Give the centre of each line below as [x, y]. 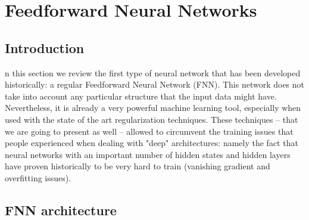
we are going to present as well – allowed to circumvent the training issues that [149, 131]
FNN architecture [61, 210]
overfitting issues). [38, 177]
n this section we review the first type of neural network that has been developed [153, 72]
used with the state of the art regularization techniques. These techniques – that [152, 119]
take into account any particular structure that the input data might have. [141, 96]
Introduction [45, 47]
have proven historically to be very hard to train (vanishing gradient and [138, 166]
